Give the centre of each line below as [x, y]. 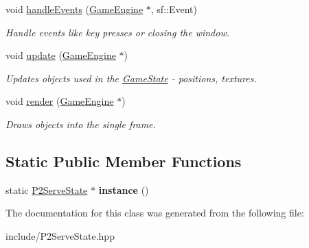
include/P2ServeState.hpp [60, 235]
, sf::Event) [174, 9]
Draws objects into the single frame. [81, 124]
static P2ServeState [47, 189]
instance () [124, 189]
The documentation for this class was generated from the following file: [155, 213]
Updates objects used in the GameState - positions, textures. [131, 78]
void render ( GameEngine [60, 101]
